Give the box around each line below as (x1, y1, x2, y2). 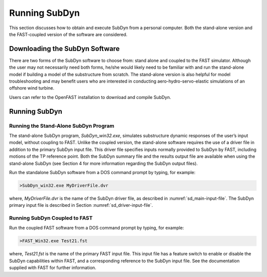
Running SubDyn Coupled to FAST (9, 215, 93, 222)
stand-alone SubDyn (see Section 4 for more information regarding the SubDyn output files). (9, 160, 198, 166)
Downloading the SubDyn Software (9, 45, 120, 53)
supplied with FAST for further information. (9, 265, 96, 271)
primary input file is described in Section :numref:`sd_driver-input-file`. (9, 202, 153, 208)
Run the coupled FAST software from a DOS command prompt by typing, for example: (9, 225, 184, 231)
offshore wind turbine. (9, 85, 54, 91)
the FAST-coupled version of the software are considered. (9, 31, 128, 37)
